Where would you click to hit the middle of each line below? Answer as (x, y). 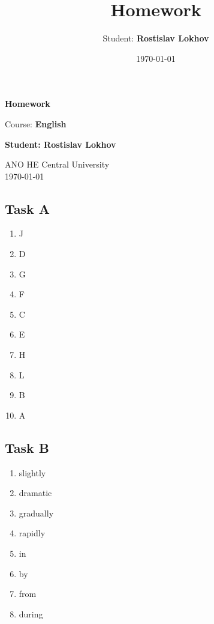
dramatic (35, 493)
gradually (36, 513)
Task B (27, 447)
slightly (32, 472)
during (31, 613)
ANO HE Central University (57, 164)
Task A (28, 208)
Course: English (36, 123)
